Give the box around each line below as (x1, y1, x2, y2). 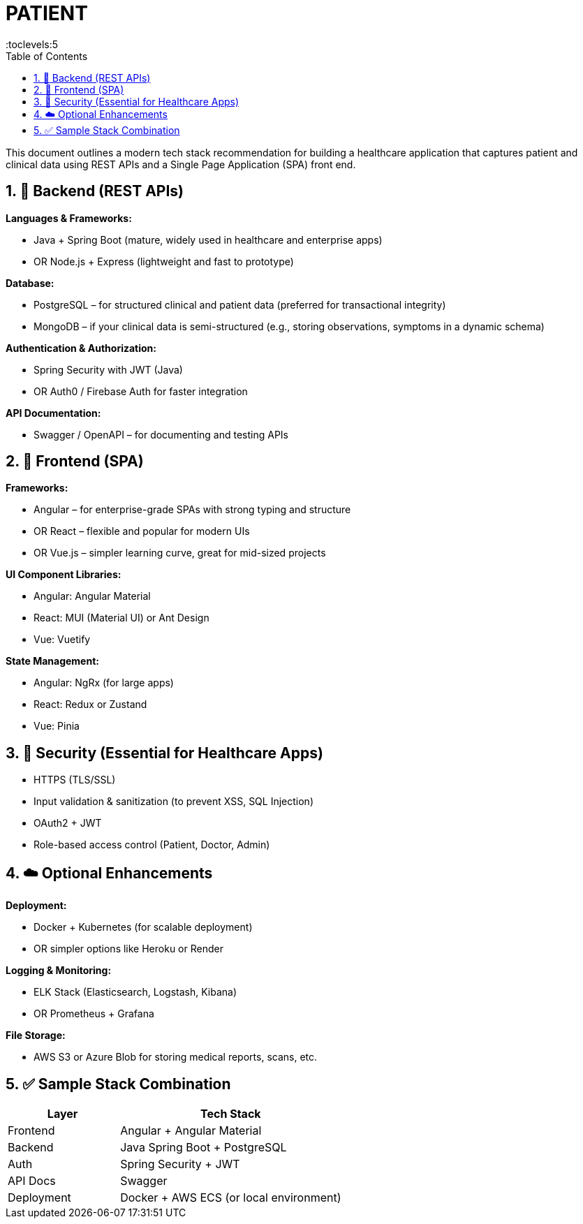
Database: (6, 276, 54, 289)
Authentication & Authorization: (6, 341, 157, 354)
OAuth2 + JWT (34, 817, 102, 829)
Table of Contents (6, 50, 88, 62)
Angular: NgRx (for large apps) (34, 677, 174, 689)
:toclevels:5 (6, 38, 59, 50)
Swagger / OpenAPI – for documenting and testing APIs (34, 428, 289, 441)
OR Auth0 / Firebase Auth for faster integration (34, 385, 248, 397)
